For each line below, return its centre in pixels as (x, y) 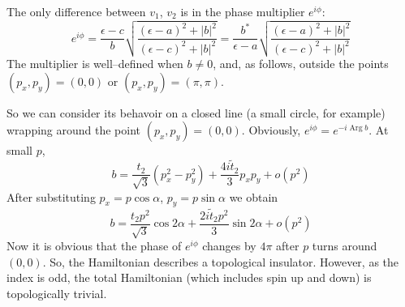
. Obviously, (271, 130)
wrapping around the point (74, 130)
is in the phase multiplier (243, 11)
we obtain (254, 196)
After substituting (51, 196)
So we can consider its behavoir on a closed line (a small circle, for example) (196, 112)
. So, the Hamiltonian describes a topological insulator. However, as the (221, 261)
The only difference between (76, 11)
